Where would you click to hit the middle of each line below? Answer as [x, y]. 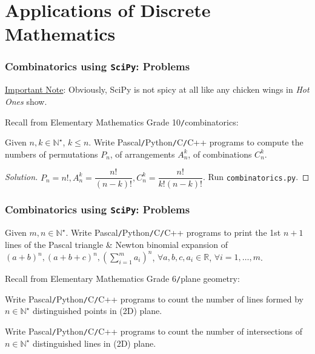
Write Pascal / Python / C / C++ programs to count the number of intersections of [154, 331]
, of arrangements [142, 154]
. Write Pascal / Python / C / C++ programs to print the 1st [173, 232]
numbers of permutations [51, 154]
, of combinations [220, 154]
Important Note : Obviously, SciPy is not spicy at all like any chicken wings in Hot [157, 89]
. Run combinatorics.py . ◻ [256, 177]
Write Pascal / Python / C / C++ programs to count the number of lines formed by [154, 299]
